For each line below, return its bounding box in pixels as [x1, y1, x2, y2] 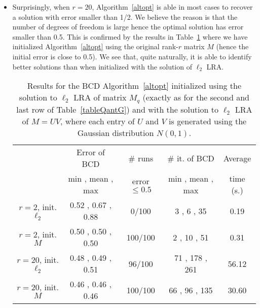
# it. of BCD [167, 152, 214, 164]
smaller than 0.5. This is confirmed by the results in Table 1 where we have [12, 31, 248, 42]
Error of [77, 146, 105, 158]
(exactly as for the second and [142, 91, 249, 104]
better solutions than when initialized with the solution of [12, 61, 192, 72]
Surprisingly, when [12, 2, 70, 12]
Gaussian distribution [77, 127, 154, 139]
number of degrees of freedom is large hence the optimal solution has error [12, 21, 244, 32]
